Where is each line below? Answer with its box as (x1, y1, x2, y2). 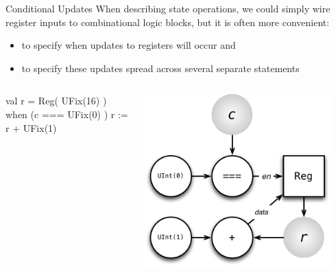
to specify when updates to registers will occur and (21, 38, 236, 52)
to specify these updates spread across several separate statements (21, 60, 300, 75)
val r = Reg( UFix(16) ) (5, 93, 107, 108)
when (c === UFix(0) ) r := (5, 106, 128, 121)
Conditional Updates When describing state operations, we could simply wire (5, 1, 331, 15)
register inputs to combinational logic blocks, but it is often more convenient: (5, 14, 330, 29)
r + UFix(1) (5, 120, 57, 135)
